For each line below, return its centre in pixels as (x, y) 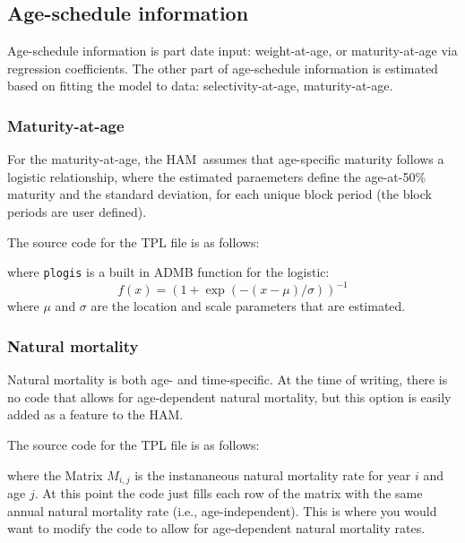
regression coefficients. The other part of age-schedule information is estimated (223, 68)
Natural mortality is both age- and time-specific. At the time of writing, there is (228, 379)
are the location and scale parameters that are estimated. (248, 306)
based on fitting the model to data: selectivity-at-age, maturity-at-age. (200, 86)
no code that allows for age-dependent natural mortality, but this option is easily (229, 396)
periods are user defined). (77, 211)
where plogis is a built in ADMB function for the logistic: (168, 272)
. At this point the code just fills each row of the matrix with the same (228, 492)
